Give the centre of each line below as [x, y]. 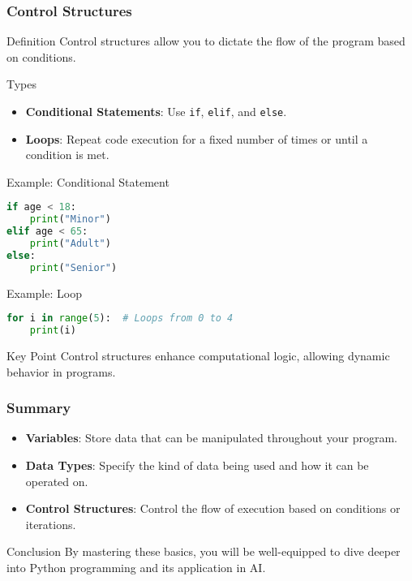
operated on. [57, 481]
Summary [39, 408]
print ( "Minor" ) [70, 219]
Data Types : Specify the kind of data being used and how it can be [197, 465]
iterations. [51, 524]
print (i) [53, 331]
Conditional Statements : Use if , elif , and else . [156, 111]
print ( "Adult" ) [70, 244]
